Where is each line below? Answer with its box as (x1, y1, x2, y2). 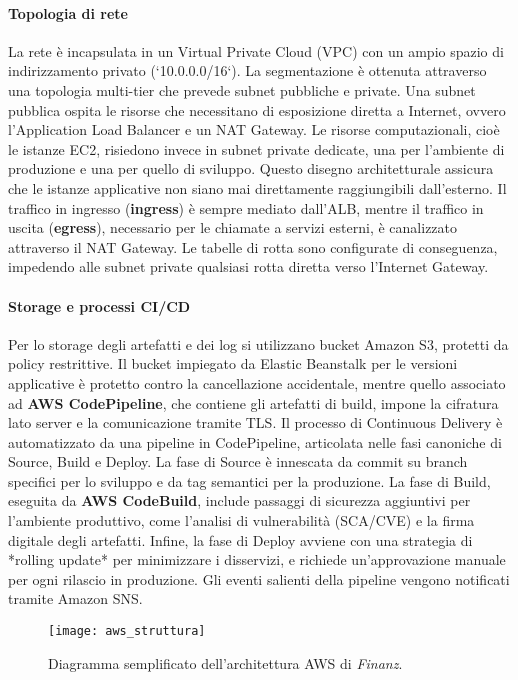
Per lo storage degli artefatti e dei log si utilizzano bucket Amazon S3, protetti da (8, 333, 509, 354)
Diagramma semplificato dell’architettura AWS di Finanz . (48, 652, 403, 673)
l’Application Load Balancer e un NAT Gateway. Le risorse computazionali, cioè (8, 119, 500, 140)
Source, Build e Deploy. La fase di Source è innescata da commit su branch (8, 451, 468, 472)
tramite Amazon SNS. (8, 588, 143, 609)
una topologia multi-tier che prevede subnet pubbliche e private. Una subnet (8, 79, 476, 100)
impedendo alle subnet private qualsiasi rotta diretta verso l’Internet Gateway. (8, 256, 489, 277)
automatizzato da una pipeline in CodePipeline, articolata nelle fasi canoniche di (8, 431, 502, 452)
